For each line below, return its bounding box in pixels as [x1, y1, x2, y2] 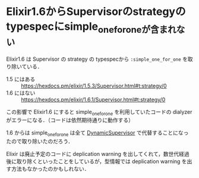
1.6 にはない [6, 89, 36, 96]
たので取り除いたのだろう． [6, 138, 74, 145]
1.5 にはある [6, 75, 36, 83]
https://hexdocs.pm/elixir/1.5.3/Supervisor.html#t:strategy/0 [21, 82, 168, 89]
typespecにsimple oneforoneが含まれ [6, 20, 177, 35]
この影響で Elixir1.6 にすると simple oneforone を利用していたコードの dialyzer [6, 108, 192, 117]
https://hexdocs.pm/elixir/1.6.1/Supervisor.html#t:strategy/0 [21, 96, 166, 103]
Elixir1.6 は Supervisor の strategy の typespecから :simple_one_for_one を [6, 55, 188, 63]
